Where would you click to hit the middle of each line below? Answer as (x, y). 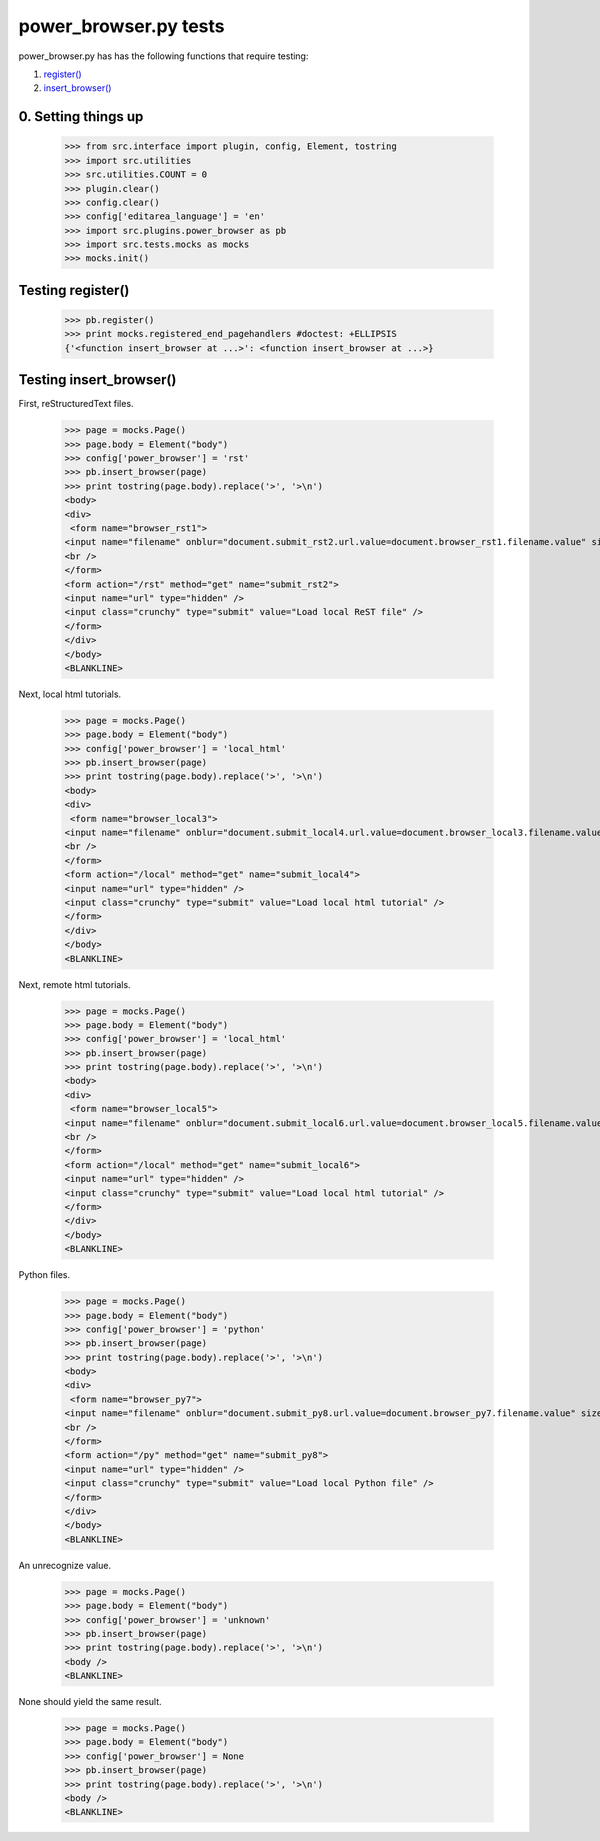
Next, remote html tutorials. (74, 984)
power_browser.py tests (121, 26)
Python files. (44, 1275)
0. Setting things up (81, 116)
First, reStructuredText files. (76, 404)
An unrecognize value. (65, 1565)
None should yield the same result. (90, 1702)
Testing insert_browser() (97, 380)
